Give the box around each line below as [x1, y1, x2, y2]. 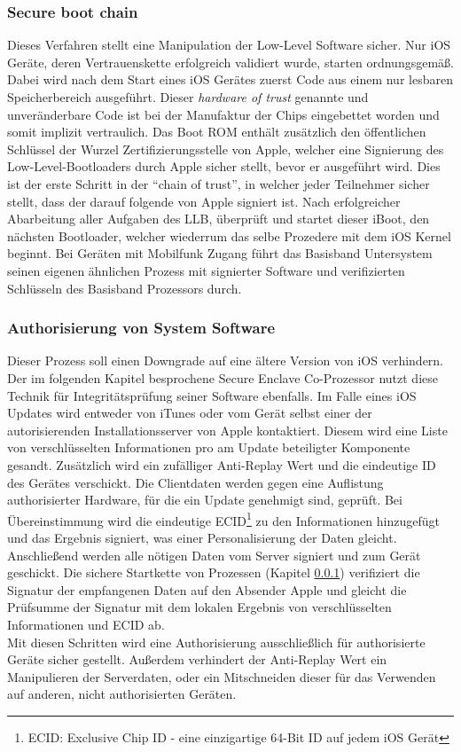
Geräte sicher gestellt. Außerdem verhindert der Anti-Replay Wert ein [7, 650, 387, 669]
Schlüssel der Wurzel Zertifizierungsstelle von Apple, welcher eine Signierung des [7, 139, 444, 158]
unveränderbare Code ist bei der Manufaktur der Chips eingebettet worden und [7, 105, 440, 123]
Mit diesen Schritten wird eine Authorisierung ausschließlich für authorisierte [7, 632, 426, 651]
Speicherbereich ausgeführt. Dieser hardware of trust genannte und [7, 88, 369, 106]
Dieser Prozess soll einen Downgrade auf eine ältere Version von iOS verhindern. [7, 351, 444, 370]
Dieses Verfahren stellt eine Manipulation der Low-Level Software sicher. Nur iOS [7, 35, 451, 54]
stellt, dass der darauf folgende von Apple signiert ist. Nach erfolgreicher [7, 192, 401, 210]
